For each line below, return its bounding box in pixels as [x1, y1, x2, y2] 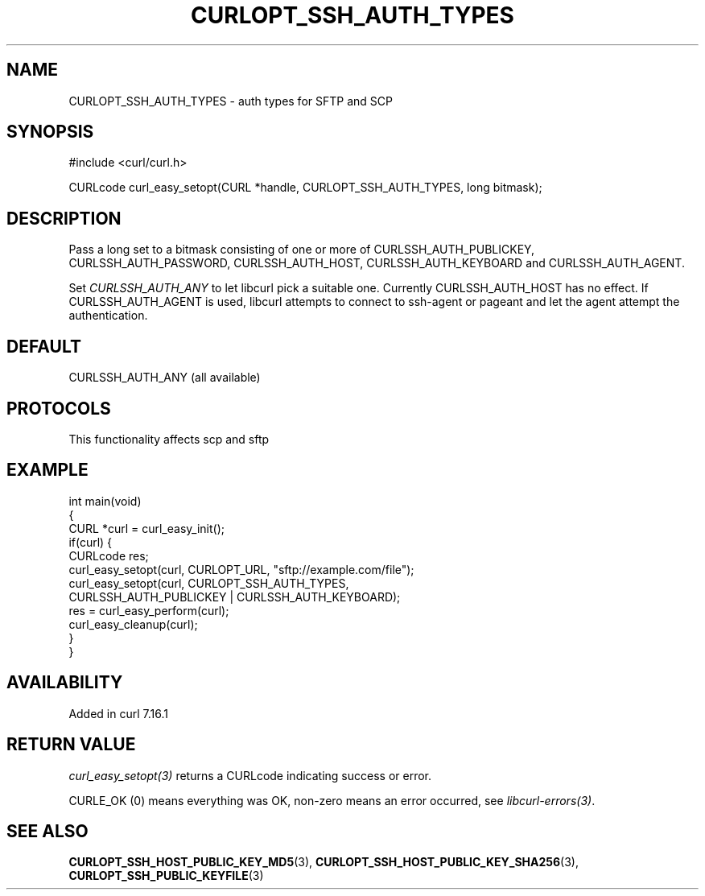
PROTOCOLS [6, 398, 111, 419]
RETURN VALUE [6, 734, 136, 755]
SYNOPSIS [6, 122, 94, 142]
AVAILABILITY [6, 672, 123, 693]
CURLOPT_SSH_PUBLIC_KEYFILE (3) [68, 869, 264, 883]
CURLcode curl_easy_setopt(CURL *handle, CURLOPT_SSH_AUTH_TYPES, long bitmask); [68, 180, 542, 195]
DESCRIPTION [6, 208, 122, 229]
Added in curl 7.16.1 [68, 706, 168, 721]
